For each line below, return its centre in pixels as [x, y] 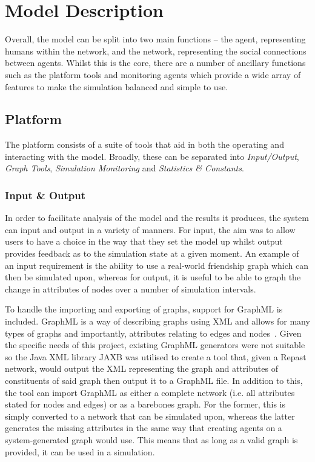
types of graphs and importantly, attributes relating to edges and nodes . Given [153, 333]
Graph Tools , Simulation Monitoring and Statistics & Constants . [124, 168]
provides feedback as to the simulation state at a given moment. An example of [152, 253]
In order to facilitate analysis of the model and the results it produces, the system [157, 218]
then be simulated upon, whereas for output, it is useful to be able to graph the [153, 277]
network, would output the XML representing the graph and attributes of [141, 368]
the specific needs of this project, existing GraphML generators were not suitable [155, 345]
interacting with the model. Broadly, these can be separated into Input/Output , [152, 156]
